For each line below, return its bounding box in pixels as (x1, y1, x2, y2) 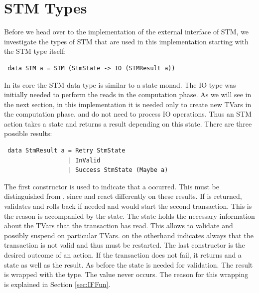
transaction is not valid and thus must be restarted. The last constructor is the (4, 240, 245, 250)
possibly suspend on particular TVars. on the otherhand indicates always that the (4, 230, 254, 240)
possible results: (4, 128, 52, 139)
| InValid (68, 156, 101, 164)
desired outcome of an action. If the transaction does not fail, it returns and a (4, 250, 242, 260)
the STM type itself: (4, 46, 66, 56)
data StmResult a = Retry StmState (7, 147, 126, 154)
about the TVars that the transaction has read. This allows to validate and (4, 220, 233, 231)
